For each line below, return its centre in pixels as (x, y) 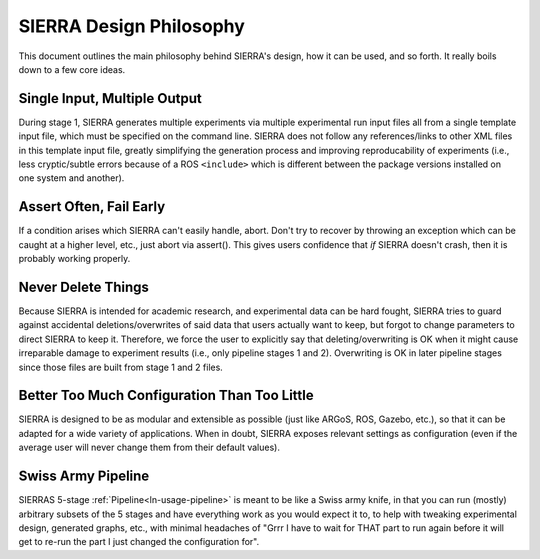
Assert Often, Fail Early (92, 206)
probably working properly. (74, 259)
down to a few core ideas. (72, 69)
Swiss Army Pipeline (84, 476)
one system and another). (71, 178)
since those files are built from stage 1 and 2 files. (121, 367)
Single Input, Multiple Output (110, 98)
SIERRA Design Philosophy (131, 26)
